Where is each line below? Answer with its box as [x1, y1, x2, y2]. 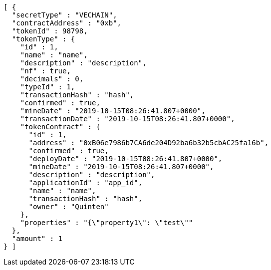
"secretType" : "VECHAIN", [11, 11, 117, 19]
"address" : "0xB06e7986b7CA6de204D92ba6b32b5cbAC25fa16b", [28, 139, 269, 147]
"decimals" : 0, [20, 75, 84, 83]
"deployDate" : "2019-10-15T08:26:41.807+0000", [28, 155, 223, 163]
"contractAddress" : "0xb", [11, 19, 122, 27]
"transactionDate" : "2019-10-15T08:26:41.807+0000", [20, 115, 235, 123]
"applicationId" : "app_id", [28, 179, 143, 187]
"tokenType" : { [11, 35, 75, 43]
